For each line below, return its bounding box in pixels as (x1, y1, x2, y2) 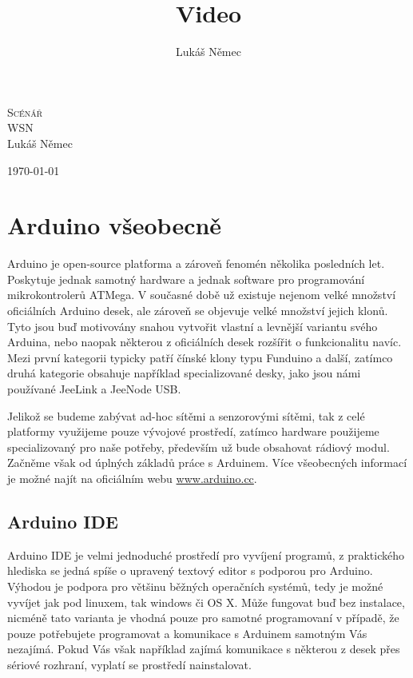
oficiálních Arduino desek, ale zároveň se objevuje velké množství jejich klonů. (7, 302, 388, 318)
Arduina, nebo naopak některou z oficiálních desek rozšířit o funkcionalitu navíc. (7, 333, 402, 350)
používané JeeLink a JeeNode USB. (7, 380, 181, 397)
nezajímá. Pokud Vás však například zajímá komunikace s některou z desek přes (7, 640, 400, 657)
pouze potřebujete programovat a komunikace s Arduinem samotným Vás (7, 624, 367, 641)
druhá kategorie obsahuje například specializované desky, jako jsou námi (7, 365, 361, 381)
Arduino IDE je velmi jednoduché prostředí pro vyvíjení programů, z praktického (7, 546, 405, 563)
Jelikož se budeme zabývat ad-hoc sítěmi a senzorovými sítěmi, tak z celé (7, 407, 365, 424)
